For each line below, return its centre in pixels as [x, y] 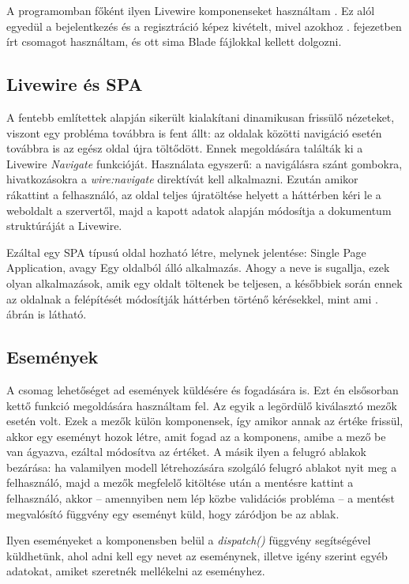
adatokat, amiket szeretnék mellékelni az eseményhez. [136, 571]
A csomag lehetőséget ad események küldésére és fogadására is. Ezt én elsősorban [203, 389]
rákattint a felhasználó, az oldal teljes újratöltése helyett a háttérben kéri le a [194, 194]
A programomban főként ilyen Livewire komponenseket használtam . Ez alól [191, 10]
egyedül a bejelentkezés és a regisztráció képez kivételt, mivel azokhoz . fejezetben [204, 26]
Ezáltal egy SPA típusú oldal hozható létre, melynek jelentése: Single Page [186, 252]
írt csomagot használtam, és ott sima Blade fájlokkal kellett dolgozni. [174, 41]
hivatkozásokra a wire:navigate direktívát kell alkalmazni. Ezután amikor [182, 179]
